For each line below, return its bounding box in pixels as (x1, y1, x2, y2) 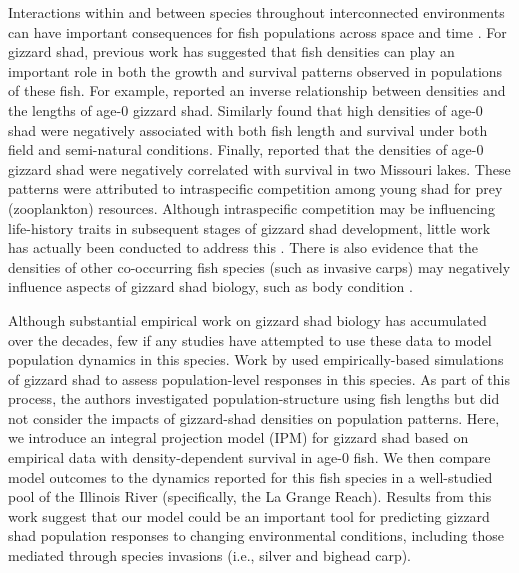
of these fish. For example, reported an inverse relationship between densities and (8, 80, 506, 101)
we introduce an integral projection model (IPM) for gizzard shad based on (8, 427, 469, 448)
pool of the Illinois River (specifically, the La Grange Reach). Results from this (8, 486, 492, 507)
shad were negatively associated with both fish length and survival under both (8, 119, 488, 140)
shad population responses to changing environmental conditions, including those (8, 525, 505, 546)
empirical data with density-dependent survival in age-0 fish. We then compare (8, 447, 491, 468)
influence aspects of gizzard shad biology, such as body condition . (8, 276, 413, 297)
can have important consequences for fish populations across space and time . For (8, 21, 507, 42)
